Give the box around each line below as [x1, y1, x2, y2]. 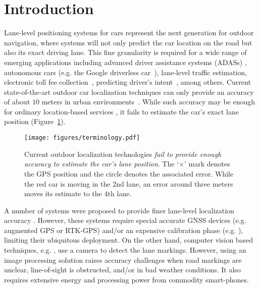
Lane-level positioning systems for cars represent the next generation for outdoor [4, 27, 254, 38]
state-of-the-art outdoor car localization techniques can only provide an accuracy [4, 86, 254, 97]
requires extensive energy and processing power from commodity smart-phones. [4, 274, 249, 284]
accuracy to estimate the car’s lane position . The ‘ [24, 158, 179, 169]
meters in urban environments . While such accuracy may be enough [41, 96, 255, 107]
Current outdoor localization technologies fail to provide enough [24, 148, 222, 159]
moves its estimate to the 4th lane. [24, 188, 132, 199]
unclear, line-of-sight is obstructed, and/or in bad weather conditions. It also [4, 264, 241, 275]
